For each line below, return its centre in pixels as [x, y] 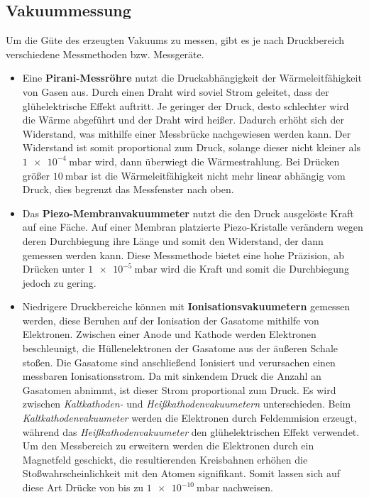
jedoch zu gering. [59, 282]
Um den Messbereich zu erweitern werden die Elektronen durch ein [168, 446]
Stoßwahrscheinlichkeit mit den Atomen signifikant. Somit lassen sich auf [181, 473]
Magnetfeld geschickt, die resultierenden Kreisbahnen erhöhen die [165, 459]
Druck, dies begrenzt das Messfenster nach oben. [128, 189]
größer [36, 175]
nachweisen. [248, 487]
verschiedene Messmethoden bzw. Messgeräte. [105, 54]
